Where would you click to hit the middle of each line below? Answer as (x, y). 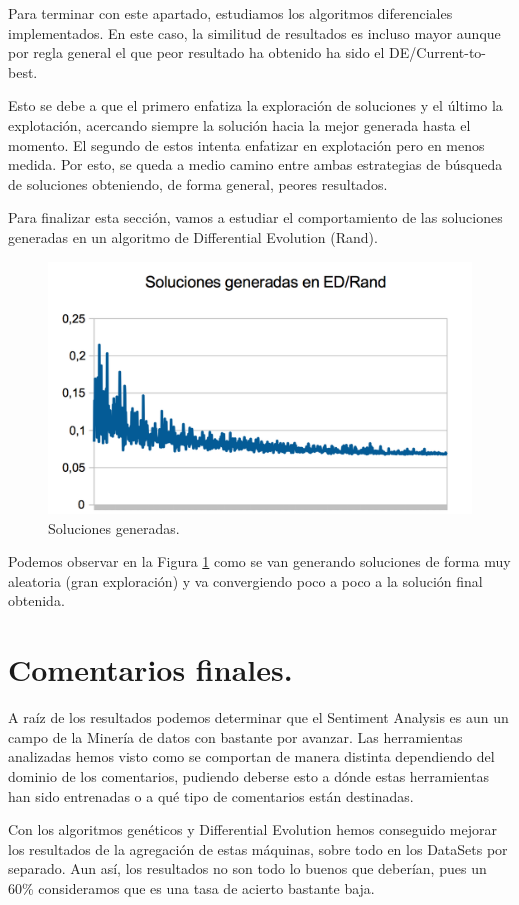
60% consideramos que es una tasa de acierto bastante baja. (191, 887)
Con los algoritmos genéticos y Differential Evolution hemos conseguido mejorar (252, 829)
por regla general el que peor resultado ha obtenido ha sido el (196, 52)
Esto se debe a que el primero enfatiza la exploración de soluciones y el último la (255, 105)
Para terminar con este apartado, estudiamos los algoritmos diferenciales (230, 13)
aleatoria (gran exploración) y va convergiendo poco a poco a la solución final (245, 580)
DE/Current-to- (438, 52)
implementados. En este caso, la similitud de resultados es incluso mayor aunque (254, 32)
